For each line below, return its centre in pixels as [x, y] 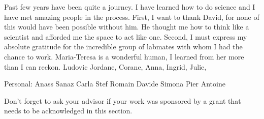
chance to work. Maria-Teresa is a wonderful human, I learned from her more [124, 56]
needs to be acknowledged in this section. [68, 111]
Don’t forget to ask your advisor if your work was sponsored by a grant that [123, 100]
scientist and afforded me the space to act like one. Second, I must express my [126, 36]
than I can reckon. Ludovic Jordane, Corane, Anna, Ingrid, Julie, [105, 66]
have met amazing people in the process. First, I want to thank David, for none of [132, 17]
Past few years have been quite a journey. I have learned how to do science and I [130, 7]
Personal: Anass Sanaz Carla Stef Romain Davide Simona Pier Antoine [115, 84]
